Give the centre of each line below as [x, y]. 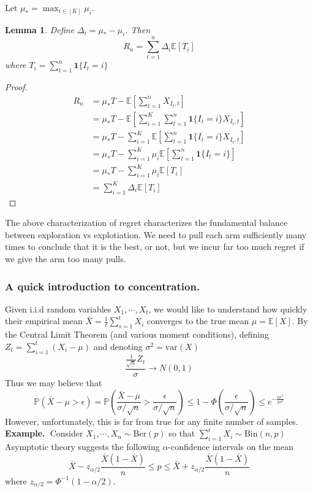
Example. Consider [44, 433]
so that [182, 433]
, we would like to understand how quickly [228, 309]
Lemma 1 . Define [40, 29]
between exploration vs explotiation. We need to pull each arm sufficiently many [156, 234]
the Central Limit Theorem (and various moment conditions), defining [137, 334]
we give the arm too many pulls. [66, 258]
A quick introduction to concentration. [103, 286]
